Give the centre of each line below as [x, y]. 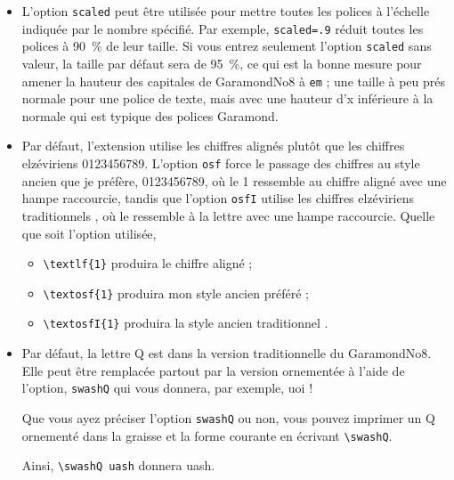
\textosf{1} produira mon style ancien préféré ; [176, 293]
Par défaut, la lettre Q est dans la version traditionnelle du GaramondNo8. [227, 353]
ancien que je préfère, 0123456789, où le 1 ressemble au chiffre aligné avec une [234, 180]
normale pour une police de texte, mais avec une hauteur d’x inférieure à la [227, 98]
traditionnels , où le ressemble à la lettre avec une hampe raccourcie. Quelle [228, 215]
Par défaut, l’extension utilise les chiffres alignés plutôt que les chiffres [213, 146]
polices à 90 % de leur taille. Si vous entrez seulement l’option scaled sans [227, 46]
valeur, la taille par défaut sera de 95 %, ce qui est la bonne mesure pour [222, 63]
